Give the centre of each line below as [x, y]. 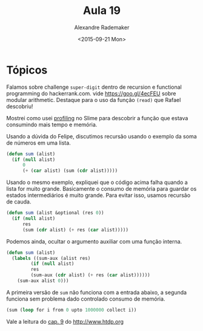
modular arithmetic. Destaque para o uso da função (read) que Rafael [94, 100]
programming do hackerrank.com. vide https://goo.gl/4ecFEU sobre [91, 93]
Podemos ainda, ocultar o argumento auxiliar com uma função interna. [94, 241]
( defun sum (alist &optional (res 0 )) [55, 213]
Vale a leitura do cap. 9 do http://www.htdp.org [65, 321]
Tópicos [27, 70]
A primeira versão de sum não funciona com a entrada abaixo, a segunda [96, 292]
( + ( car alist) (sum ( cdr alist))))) [70, 171]
